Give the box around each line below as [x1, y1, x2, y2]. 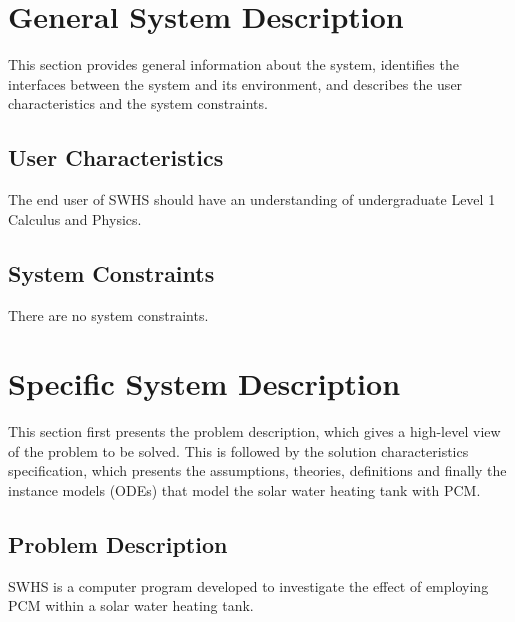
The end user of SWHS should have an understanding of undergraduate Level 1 [8, 189, 496, 210]
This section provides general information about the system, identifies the [8, 54, 459, 75]
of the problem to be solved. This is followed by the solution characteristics [8, 440, 469, 461]
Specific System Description [8, 363, 401, 404]
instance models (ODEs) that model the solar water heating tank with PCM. [8, 480, 481, 500]
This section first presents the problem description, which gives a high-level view [8, 421, 501, 442]
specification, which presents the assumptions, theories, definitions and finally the [8, 460, 507, 481]
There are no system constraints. [8, 304, 209, 325]
